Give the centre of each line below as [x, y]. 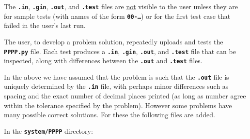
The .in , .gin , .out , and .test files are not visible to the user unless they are [121, 6]
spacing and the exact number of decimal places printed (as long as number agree [125, 96]
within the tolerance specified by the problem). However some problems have [118, 105]
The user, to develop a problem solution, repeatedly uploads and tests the [114, 41]
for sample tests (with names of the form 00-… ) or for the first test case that [117, 16]
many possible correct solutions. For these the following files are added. [109, 115]
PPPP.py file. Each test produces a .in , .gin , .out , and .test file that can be [120, 51]
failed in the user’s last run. [45, 25]
